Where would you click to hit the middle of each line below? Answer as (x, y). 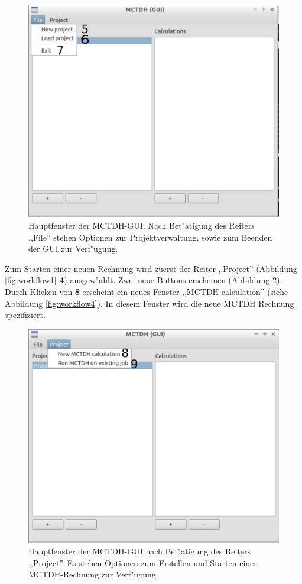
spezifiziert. (25, 315)
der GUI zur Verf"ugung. (73, 249)
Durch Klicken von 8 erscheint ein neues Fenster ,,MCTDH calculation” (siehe (147, 291)
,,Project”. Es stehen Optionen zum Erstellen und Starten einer (143, 562)
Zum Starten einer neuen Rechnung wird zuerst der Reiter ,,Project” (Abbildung (151, 268)
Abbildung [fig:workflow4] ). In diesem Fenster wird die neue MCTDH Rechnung (150, 303)
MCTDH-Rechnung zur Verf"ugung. (93, 574)
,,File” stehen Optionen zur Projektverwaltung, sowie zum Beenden (150, 237)
